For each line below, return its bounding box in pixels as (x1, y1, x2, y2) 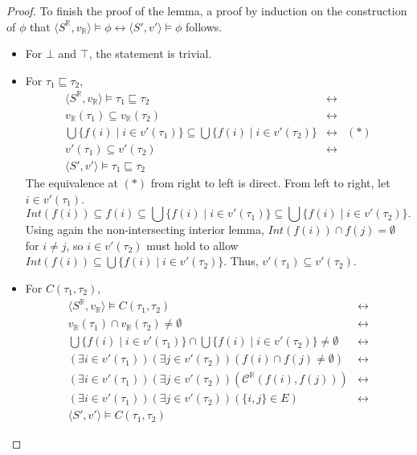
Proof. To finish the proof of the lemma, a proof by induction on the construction (6, 2, 407, 18)
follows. (185, 18, 223, 35)
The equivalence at (25, 174, 118, 191)
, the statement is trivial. (88, 45, 212, 62)
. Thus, (223, 252, 259, 269)
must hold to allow (146, 236, 239, 253)
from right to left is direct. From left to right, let (150, 174, 390, 191)
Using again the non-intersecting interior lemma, (25, 221, 264, 238)
